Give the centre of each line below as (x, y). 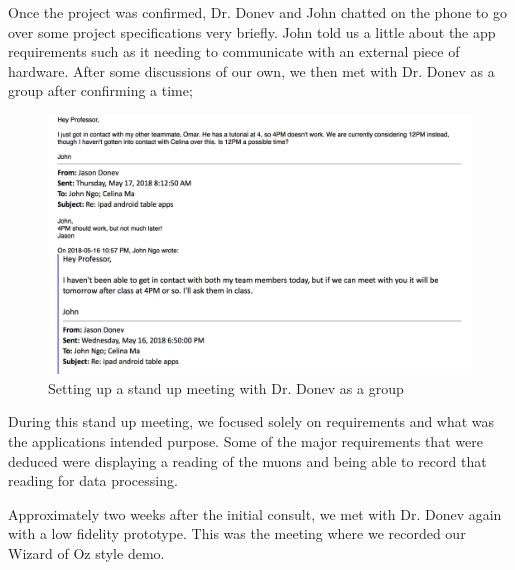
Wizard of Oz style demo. (86, 552)
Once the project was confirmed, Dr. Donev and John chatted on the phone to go (257, 12)
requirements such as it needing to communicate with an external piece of (234, 51)
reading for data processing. (93, 480)
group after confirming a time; (100, 90)
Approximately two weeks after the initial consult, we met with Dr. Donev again (255, 513)
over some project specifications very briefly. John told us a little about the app (252, 31)
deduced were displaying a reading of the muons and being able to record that (247, 460)
